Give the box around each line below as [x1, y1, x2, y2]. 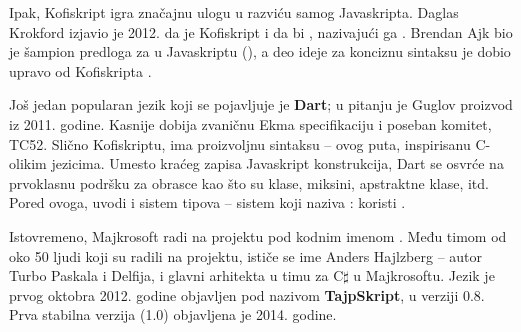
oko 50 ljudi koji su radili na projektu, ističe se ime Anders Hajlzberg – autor [9, 245, 483, 266]
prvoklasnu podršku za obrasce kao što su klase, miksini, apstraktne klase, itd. [9, 172, 489, 193]
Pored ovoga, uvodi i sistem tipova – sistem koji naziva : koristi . [9, 192, 406, 213]
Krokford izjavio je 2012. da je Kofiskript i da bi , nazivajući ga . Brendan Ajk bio [9, 21, 513, 42]
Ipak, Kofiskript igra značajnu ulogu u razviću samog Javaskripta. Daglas [9, 2, 459, 22]
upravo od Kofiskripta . [9, 60, 152, 81]
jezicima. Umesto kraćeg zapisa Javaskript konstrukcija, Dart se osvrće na [51, 153, 504, 174]
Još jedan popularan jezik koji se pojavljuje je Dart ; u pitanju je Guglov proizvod [9, 94, 513, 115]
